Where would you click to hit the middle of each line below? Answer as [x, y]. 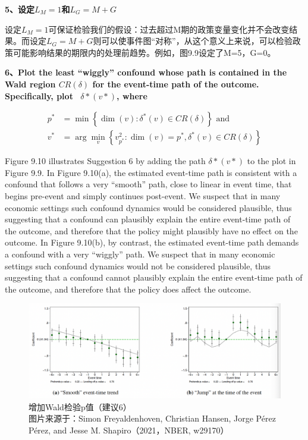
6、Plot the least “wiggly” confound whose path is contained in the [146, 72]
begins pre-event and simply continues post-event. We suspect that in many [143, 196]
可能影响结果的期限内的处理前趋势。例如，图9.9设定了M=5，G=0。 [144, 52]
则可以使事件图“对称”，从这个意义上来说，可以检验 [193, 41]
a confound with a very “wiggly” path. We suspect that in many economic [140, 254]
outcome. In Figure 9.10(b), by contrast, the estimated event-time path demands [152, 242]
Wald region [30, 84]
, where [132, 95]
